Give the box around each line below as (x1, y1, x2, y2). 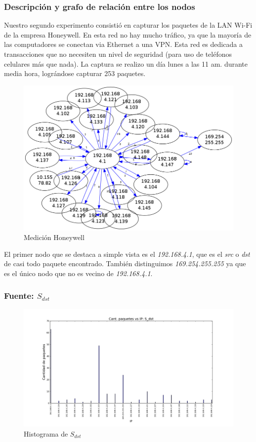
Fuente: (4, 289, 34, 301)
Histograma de (24, 428, 68, 439)
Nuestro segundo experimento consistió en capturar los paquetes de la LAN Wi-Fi (4, 20, 253, 30)
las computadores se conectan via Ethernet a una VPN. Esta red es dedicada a (4, 39, 243, 49)
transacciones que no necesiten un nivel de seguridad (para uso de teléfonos (4, 49, 232, 59)
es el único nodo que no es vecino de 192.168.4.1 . (4, 268, 153, 279)
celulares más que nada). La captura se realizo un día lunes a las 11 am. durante (4, 58, 248, 69)
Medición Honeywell (24, 232, 85, 242)
